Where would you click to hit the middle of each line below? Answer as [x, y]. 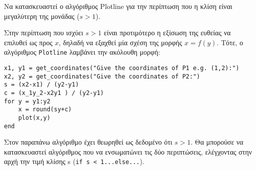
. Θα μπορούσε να [217, 142]
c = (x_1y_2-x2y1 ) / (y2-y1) [54, 93]
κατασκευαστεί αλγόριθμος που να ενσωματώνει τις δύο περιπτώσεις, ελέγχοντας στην [128, 151]
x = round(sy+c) [45, 110]
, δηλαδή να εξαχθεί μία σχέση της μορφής [120, 42]
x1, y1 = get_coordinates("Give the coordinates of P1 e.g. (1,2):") [122, 68]
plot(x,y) [34, 118]
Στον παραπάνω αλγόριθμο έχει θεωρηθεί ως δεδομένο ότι [88, 142]
